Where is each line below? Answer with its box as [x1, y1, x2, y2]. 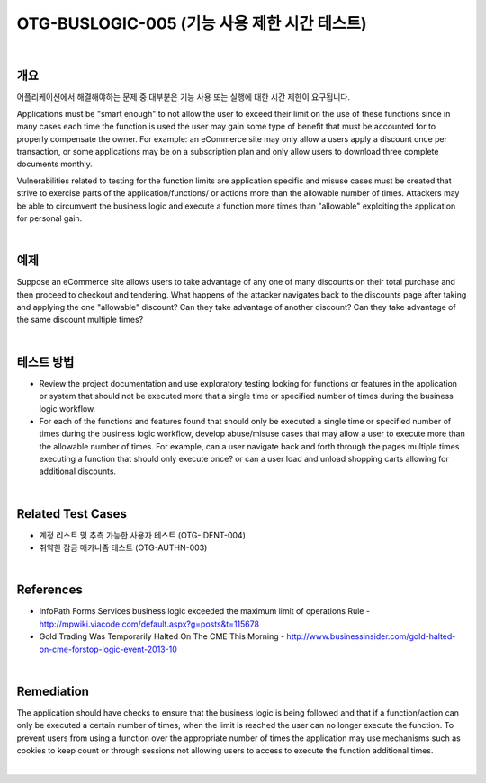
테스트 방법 [16, 354, 75, 369]
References [16, 583, 83, 598]
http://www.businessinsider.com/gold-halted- [286, 631, 456, 642]
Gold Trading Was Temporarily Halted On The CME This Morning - [39, 631, 285, 642]
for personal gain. [16, 212, 83, 224]
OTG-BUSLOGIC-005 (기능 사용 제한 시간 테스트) [16, 13, 368, 33]
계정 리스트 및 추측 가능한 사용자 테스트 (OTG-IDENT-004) [39, 529, 247, 540]
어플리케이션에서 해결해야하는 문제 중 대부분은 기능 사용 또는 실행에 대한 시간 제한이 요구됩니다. [16, 92, 351, 102]
